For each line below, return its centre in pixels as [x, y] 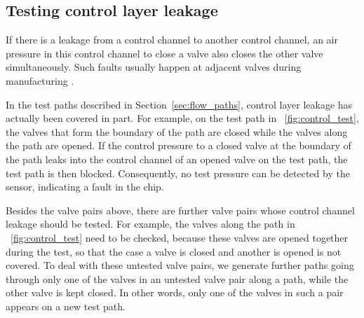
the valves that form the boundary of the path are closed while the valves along [177, 131]
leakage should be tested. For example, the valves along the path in [150, 224]
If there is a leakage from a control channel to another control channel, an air [172, 40]
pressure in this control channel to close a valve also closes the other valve [164, 53]
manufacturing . [40, 80]
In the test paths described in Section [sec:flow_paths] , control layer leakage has [179, 104]
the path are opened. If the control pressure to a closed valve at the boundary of [178, 145]
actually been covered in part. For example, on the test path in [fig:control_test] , [182, 118]
